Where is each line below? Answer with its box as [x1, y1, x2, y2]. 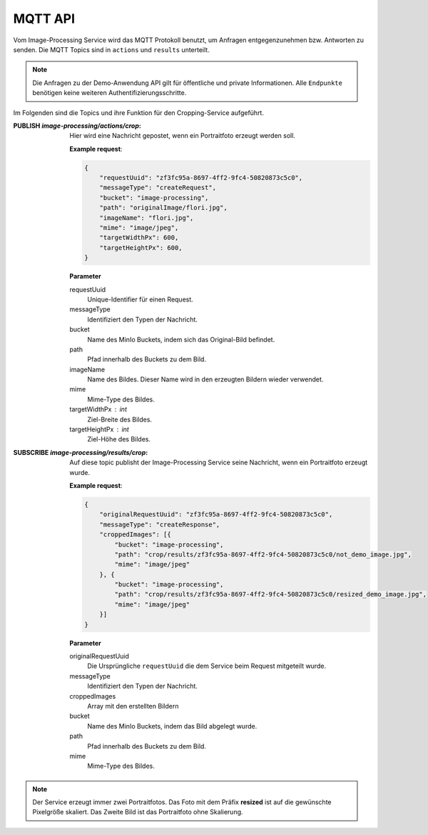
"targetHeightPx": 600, [99, 244, 183, 251]
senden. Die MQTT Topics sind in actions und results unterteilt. [13, 45, 210, 54]
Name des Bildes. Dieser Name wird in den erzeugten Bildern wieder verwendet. [87, 375, 324, 384]
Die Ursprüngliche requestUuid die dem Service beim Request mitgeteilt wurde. [87, 661, 327, 671]
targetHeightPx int [69, 425, 130, 434]
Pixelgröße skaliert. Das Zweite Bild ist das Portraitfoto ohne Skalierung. [32, 808, 243, 816]
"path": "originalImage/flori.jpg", [99, 204, 228, 212]
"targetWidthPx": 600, [99, 234, 179, 242]
